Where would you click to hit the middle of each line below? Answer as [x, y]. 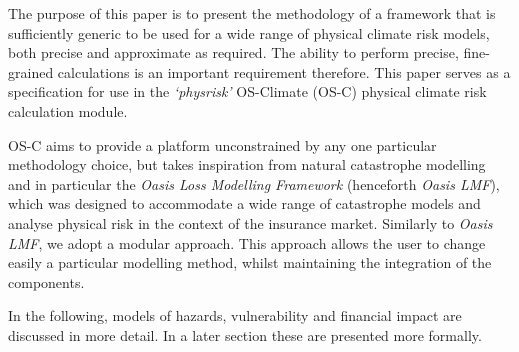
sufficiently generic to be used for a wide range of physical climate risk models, [249, 32]
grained [31, 71]
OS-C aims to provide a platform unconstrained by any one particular [222, 144]
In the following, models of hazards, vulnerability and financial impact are [235, 315]
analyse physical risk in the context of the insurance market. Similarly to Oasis [250, 222]
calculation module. [68, 110]
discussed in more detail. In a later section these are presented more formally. [245, 334]
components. [46, 281]
